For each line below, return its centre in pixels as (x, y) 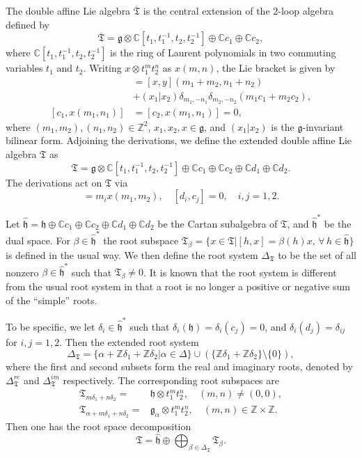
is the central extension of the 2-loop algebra (238, 10)
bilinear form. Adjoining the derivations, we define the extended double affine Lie (179, 140)
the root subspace (141, 240)
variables (24, 68)
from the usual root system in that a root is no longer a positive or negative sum (178, 286)
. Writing (102, 68)
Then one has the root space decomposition (99, 426)
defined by (28, 24)
